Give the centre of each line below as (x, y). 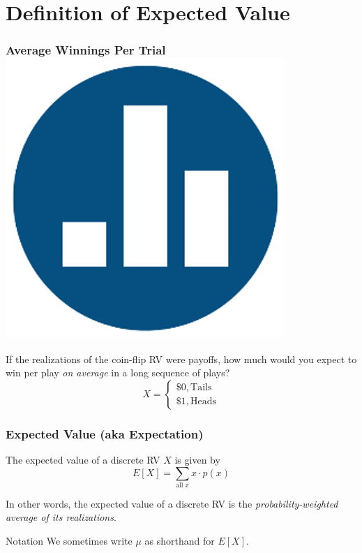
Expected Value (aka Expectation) (105, 433)
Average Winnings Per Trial (86, 50)
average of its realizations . (61, 517)
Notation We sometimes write (69, 541)
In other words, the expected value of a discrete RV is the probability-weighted (172, 503)
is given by (197, 459)
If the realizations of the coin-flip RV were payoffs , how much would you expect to (181, 359)
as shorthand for (180, 541)
